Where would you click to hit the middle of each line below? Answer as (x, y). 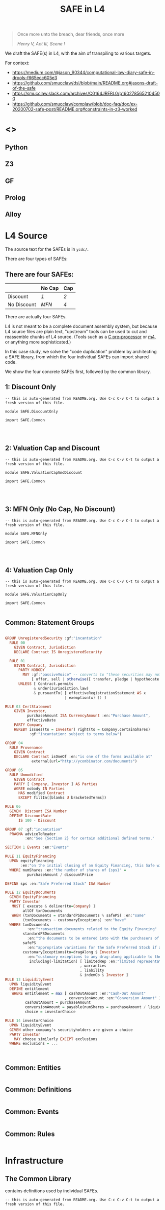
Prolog (15, 198)
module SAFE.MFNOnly (26, 533)
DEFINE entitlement (29, 989)
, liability (92, 971)
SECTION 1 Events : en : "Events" (37, 847)
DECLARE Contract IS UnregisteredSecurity (58, 652)
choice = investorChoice (50, 1012)
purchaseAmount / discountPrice (60, 874)
